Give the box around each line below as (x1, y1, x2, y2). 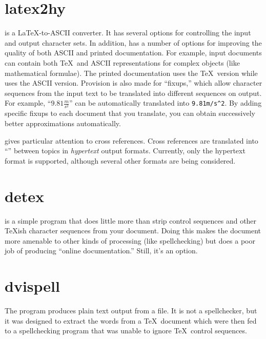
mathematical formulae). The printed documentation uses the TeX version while (5, 67, 258, 78)
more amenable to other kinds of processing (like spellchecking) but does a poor (5, 235, 255, 246)
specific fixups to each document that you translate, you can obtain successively (5, 108, 255, 118)
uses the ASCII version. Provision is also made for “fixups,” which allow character (5, 77, 262, 88)
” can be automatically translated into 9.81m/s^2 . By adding (69, 97, 262, 108)
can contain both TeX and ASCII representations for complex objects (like (5, 57, 240, 68)
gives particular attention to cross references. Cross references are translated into (5, 135, 258, 146)
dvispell (5, 275, 60, 296)
